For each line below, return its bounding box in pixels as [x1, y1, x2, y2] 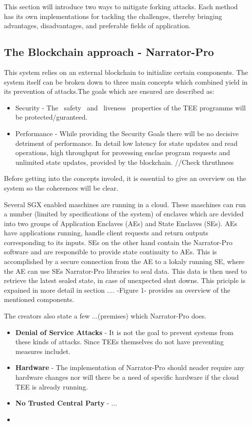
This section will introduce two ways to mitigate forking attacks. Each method [4, 1, 238, 11]
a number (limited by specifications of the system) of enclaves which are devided [4, 209, 244, 219]
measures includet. [15, 346, 71, 356]
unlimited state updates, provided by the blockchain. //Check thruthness [15, 157, 234, 167]
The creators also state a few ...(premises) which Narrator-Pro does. [4, 311, 207, 321]
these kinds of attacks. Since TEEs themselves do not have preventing [15, 336, 224, 347]
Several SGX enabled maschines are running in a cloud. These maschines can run [4, 199, 246, 209]
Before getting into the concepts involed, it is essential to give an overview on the [4, 173, 246, 183]
